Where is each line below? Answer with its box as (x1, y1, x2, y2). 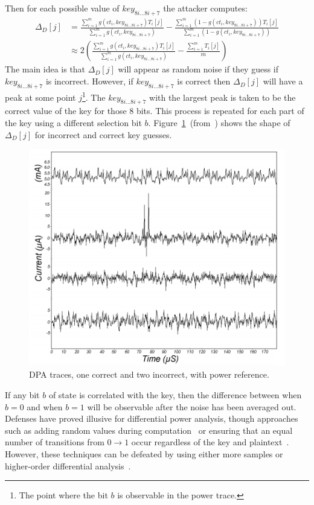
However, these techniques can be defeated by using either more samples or (5, 447, 283, 460)
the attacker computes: (163, 2, 248, 14)
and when (27, 400, 63, 413)
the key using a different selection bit (5, 116, 142, 129)
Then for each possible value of (5, 2, 120, 14)
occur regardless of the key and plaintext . (131, 436, 289, 448)
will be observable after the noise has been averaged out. (87, 400, 296, 413)
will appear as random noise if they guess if (118, 63, 279, 75)
